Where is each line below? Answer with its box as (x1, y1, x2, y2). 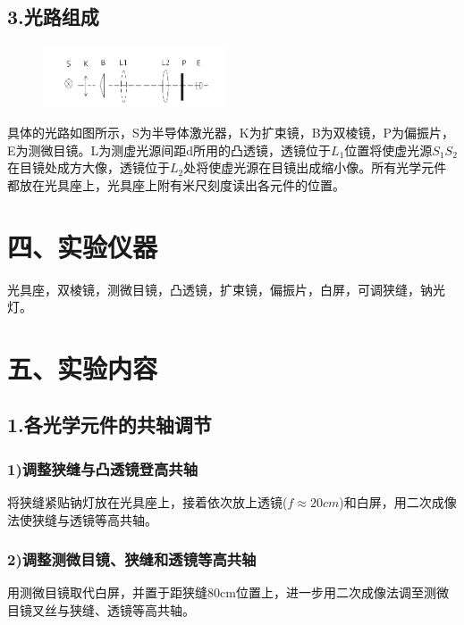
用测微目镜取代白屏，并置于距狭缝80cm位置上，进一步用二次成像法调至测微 (7, 583, 449, 602)
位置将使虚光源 (344, 140, 433, 159)
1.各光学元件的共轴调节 (7, 411, 212, 438)
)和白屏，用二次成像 (339, 493, 457, 512)
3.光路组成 (7, 3, 99, 30)
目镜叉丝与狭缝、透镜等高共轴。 (7, 601, 195, 620)
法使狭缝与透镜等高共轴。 (7, 510, 157, 529)
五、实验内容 (7, 349, 158, 386)
